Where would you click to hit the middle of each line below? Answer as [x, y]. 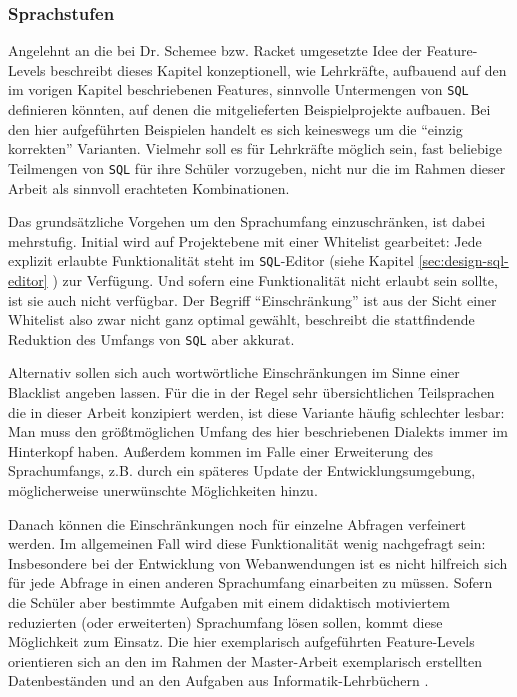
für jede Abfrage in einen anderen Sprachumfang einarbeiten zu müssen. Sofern [250, 582]
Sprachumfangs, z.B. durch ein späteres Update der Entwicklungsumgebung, [242, 470]
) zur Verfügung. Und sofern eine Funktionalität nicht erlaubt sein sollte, [275, 279]
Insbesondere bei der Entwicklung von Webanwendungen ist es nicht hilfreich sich [258, 562]
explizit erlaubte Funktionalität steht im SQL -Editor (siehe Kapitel [211, 260]
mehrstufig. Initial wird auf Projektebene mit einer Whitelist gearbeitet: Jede [245, 240]
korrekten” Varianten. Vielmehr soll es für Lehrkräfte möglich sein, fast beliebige [255, 148]
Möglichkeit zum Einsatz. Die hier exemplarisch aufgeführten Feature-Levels [241, 641]
